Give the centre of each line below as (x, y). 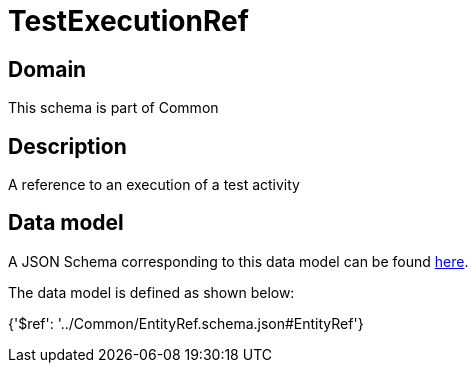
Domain (47, 69)
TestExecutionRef (128, 21)
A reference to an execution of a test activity (154, 185)
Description (67, 146)
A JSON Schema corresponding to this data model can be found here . (238, 261)
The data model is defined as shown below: (151, 292)
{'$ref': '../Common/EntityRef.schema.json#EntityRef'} (186, 323)
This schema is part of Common (113, 108)
